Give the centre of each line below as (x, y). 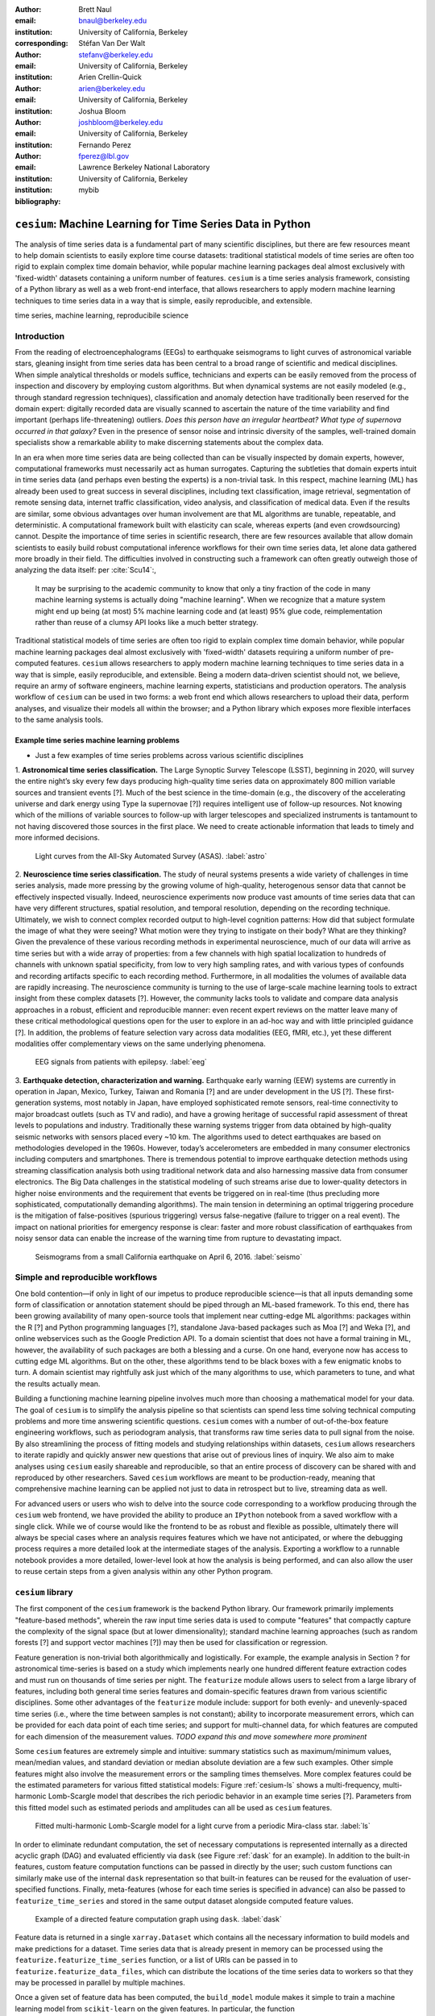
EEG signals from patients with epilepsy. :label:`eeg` (121, 1062)
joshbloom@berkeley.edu (121, 122)
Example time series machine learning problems (97, 740)
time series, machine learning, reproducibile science (102, 315)
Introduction (39, 336)
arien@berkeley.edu (112, 88)
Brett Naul (95, 9)
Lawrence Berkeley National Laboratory (144, 167)
